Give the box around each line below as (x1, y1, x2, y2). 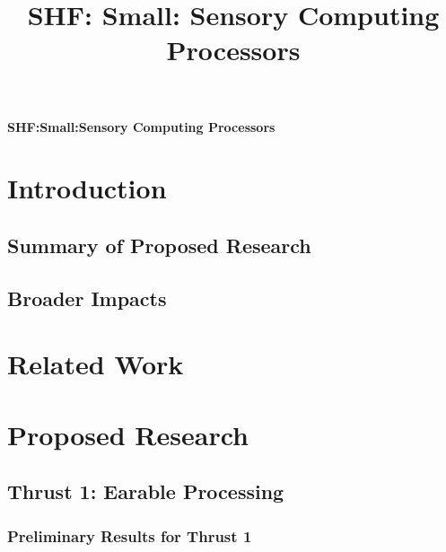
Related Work (7, 346, 184, 382)
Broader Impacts (7, 284, 167, 311)
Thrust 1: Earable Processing (7, 478, 284, 505)
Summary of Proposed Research (7, 231, 311, 258)
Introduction (7, 170, 167, 206)
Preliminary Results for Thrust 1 (7, 524, 252, 547)
